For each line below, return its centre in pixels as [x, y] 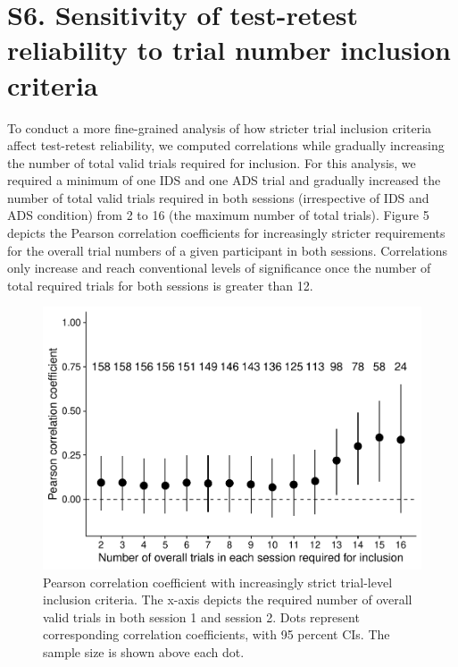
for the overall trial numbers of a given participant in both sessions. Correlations [228, 250]
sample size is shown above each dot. [144, 651]
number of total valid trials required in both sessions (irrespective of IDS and [218, 197]
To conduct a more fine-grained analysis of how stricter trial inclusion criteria [220, 127]
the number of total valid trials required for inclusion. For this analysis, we [212, 162]
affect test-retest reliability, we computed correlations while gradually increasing [226, 145]
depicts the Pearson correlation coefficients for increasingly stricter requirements [226, 233]
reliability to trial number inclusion [229, 50]
